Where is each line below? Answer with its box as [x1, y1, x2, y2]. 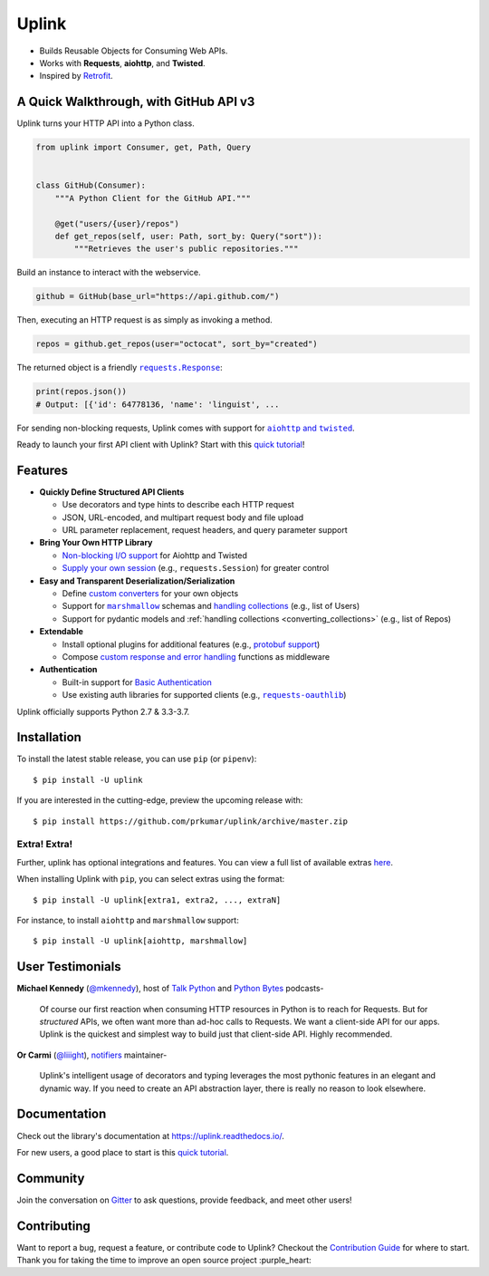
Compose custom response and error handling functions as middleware [62, 652, 331, 662]
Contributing [16, 1218, 91, 1233]
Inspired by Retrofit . [39, 71, 113, 82]
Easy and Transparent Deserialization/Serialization [39, 575, 235, 586]
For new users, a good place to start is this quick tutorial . [16, 1146, 229, 1157]
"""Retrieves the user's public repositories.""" [73, 244, 299, 254]
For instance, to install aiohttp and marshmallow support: [16, 914, 239, 925]
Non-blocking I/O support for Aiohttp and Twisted [62, 549, 248, 561]
